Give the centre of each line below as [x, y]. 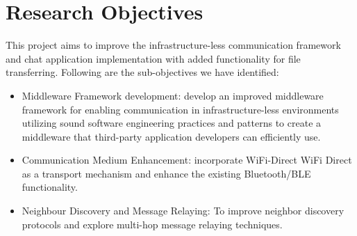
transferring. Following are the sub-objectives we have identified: [142, 72]
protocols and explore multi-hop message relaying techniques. [152, 224]
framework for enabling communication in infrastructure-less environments [180, 109]
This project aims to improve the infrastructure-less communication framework [173, 45]
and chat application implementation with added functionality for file [153, 58]
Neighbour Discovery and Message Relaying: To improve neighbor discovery [183, 211]
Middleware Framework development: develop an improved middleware [173, 95]
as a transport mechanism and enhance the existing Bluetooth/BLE [166, 173]
